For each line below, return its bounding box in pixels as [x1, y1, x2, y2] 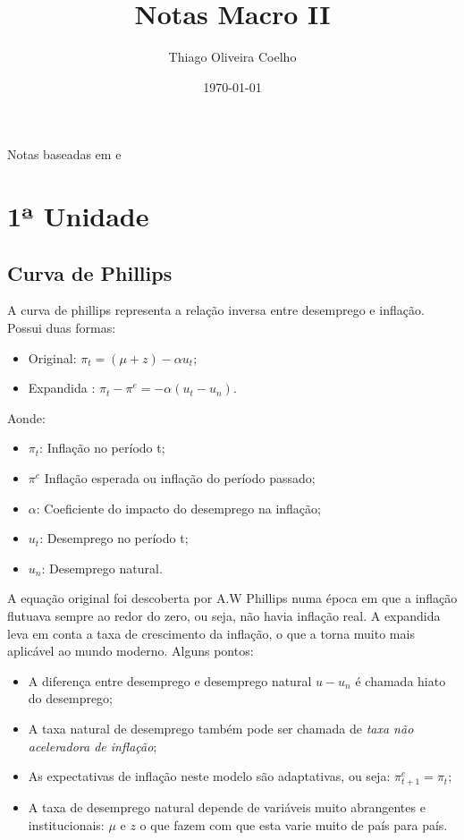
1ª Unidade [7, 198, 149, 234]
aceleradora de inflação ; [28, 736, 157, 755]
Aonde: [7, 408, 46, 427]
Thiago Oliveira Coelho [168, 47, 297, 66]
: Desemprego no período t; [39, 529, 189, 547]
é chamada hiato [355, 671, 446, 690]
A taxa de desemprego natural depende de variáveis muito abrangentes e [28, 798, 426, 817]
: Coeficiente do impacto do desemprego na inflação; [36, 498, 321, 517]
